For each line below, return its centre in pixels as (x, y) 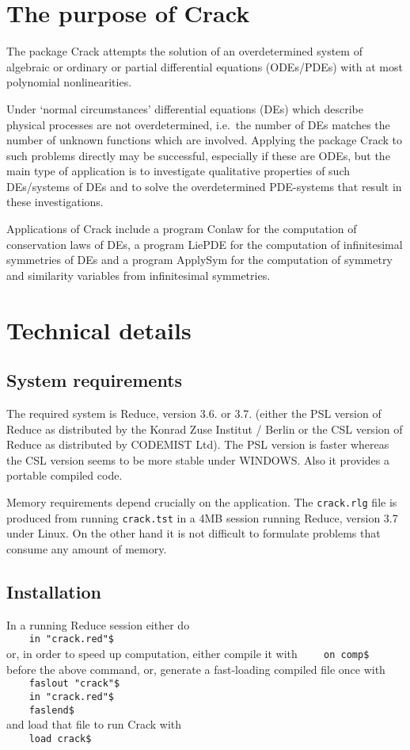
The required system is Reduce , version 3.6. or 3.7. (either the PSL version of (194, 413)
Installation (54, 591)
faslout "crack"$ (74, 684)
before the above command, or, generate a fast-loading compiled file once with (196, 669)
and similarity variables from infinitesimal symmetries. (139, 275)
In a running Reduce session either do (98, 624)
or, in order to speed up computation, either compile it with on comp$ (188, 653)
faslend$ (51, 710)
